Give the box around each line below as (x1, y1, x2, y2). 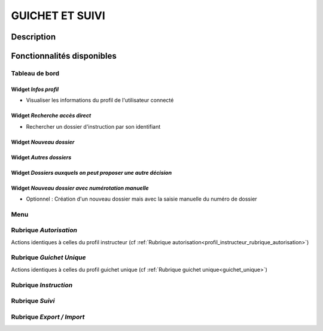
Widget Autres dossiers (11, 153, 72, 161)
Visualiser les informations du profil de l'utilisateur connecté (26, 96, 174, 104)
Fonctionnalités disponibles (11, 51, 117, 61)
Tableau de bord (11, 69, 60, 77)
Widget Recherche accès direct (11, 112, 92, 119)
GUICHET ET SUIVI (11, 9, 106, 22)
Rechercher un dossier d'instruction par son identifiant (26, 123, 161, 130)
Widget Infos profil (11, 86, 59, 93)
